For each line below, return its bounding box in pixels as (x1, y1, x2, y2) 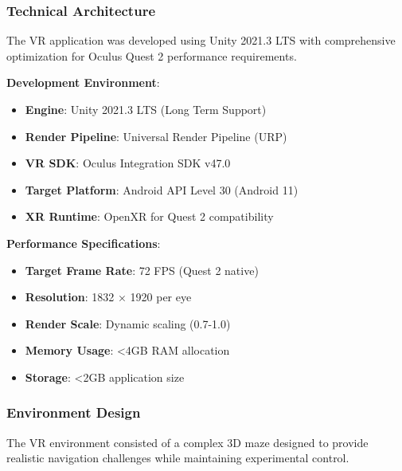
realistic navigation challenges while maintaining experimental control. (6, 449, 349, 466)
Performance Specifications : (6, 234, 161, 251)
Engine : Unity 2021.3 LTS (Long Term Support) (25, 101, 267, 117)
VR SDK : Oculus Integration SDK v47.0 (25, 155, 231, 171)
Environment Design (6, 402, 141, 422)
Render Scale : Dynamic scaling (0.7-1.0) (25, 315, 231, 332)
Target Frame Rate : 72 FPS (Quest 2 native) (25, 261, 259, 278)
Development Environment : (6, 74, 160, 91)
